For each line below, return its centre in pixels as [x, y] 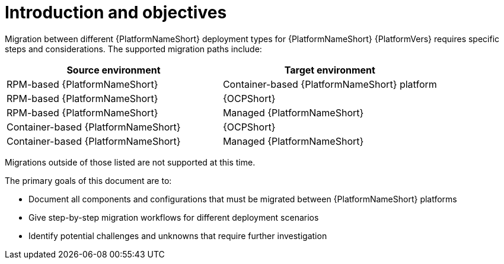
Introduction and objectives [116, 12]
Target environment [330, 70]
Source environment [114, 70]
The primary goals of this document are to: [88, 180]
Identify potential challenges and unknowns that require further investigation [178, 236]
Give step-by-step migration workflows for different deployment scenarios [174, 217]
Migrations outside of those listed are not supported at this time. [130, 162]
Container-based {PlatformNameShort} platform [330, 84]
